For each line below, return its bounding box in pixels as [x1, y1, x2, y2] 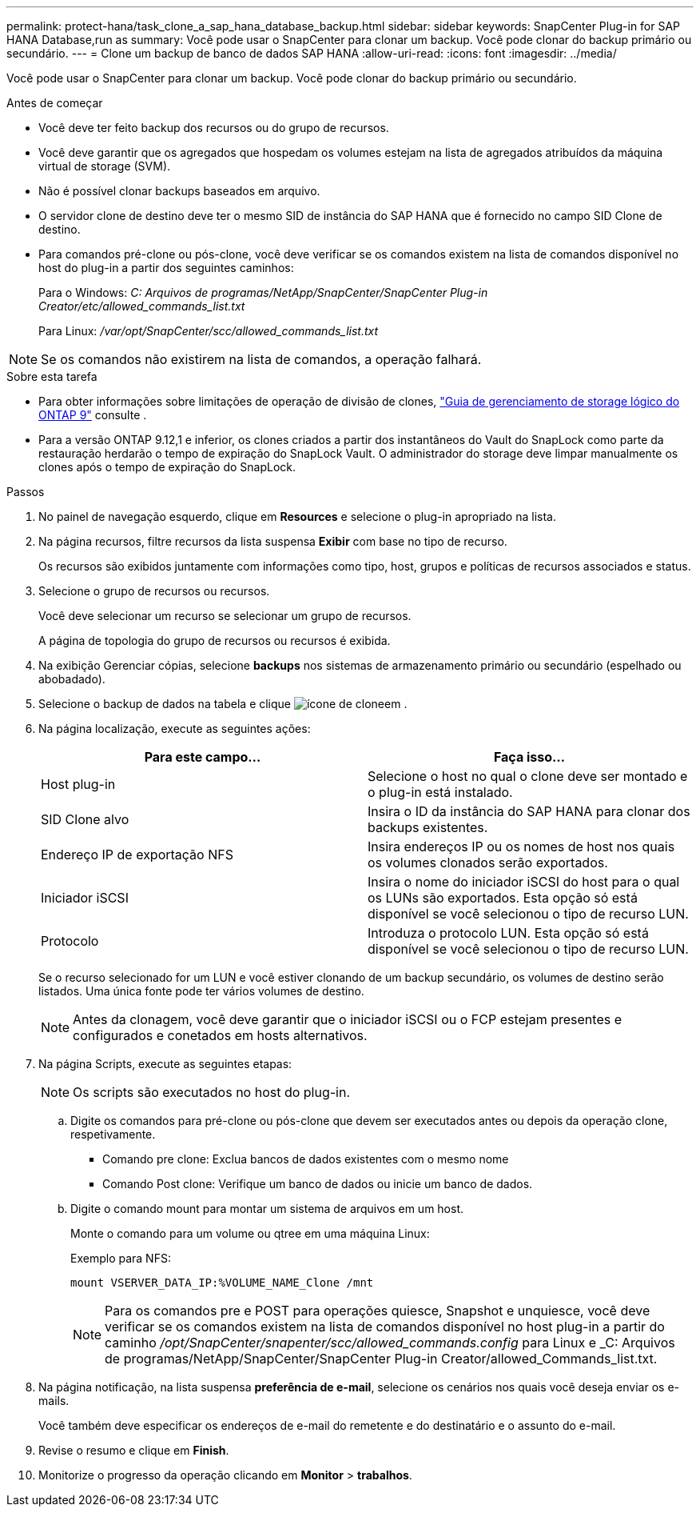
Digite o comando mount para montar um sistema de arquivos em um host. [70, 1202, 464, 1215]
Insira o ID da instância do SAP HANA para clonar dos [368, 803, 690, 819]
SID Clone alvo [41, 811, 129, 827]
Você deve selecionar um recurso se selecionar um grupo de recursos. [38, 609, 412, 622]
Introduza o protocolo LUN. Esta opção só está [368, 925, 649, 941]
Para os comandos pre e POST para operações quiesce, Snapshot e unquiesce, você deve [105, 1303, 650, 1319]
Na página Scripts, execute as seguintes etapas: [38, 1057, 292, 1071]
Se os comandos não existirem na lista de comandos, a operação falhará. [41, 351, 482, 367]
